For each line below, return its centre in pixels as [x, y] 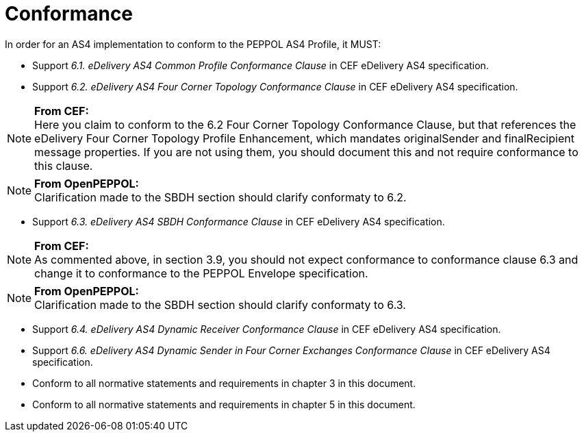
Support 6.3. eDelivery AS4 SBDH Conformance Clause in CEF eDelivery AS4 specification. [239, 221]
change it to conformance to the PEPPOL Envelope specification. [201, 273]
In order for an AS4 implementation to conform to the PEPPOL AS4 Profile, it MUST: [193, 44]
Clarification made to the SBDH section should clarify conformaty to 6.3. [220, 304]
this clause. [64, 165]
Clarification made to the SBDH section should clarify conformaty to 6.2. [220, 197]
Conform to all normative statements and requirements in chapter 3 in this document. [224, 383]
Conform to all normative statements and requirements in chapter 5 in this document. [224, 404]
